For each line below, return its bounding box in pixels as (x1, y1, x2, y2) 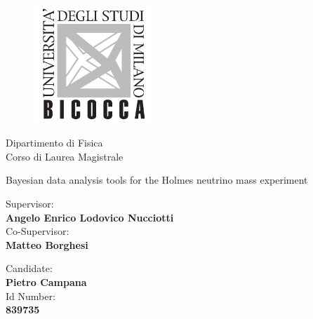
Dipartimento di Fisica (6, 135, 103, 150)
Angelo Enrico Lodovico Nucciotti (6, 210, 174, 224)
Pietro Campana (6, 274, 87, 289)
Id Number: (6, 288, 55, 303)
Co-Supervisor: (6, 224, 69, 238)
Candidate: (6, 261, 53, 276)
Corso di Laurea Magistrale (6, 149, 124, 163)
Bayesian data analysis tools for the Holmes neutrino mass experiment (6, 172, 308, 187)
